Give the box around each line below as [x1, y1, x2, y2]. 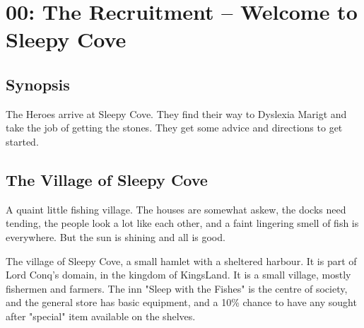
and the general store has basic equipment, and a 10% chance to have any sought [6, 295, 357, 310]
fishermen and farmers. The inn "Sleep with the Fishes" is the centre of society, [6, 281, 348, 295]
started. [6, 134, 39, 148]
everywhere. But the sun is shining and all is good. [6, 229, 225, 244]
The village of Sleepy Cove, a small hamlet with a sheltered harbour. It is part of [6, 253, 357, 268]
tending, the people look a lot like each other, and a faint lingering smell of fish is [6, 216, 359, 230]
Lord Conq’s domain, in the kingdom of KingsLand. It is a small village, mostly [6, 267, 351, 282]
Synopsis [6, 73, 70, 95]
